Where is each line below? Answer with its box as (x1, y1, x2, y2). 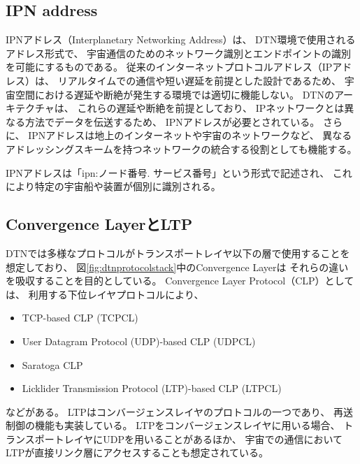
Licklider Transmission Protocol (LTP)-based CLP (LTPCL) (22, 381, 282, 396)
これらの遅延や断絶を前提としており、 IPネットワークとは (77, 101, 345, 115)
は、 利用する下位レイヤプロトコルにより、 (6, 287, 204, 301)
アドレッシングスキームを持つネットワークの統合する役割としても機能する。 (6, 141, 357, 156)
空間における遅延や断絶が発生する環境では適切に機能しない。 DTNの (15, 87, 334, 101)
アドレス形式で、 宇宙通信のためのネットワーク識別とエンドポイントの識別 (6, 45, 352, 60)
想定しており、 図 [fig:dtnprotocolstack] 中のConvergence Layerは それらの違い (6, 259, 349, 274)
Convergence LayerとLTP (6, 213, 193, 235)
